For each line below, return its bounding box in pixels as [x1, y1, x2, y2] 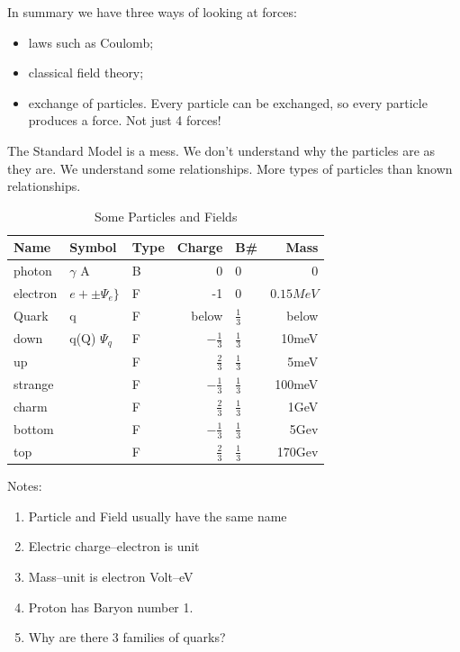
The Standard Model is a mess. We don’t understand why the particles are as [7, 140, 436, 159]
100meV [275, 374, 319, 393]
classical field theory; [28, 63, 144, 82]
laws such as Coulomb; [28, 32, 154, 51]
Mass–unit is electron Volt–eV [28, 567, 194, 586]
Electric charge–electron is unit [28, 537, 200, 556]
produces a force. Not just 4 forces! [28, 111, 221, 130]
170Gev [276, 442, 319, 461]
